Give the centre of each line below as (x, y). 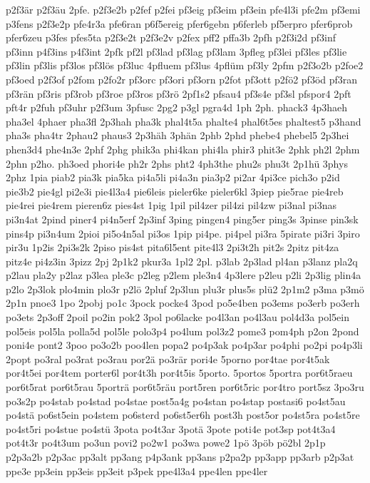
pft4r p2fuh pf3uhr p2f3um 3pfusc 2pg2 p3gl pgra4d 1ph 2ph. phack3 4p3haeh (177, 107)
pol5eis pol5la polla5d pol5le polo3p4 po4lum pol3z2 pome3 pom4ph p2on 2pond (183, 331)
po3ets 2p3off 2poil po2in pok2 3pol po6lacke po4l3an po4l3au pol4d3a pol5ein (178, 317)
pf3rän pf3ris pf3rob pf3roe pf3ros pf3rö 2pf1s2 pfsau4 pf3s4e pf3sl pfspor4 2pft (179, 93)
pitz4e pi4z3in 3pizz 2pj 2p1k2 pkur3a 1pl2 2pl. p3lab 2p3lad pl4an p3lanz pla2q (182, 261)
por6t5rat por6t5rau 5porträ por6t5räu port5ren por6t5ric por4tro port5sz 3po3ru (185, 387)
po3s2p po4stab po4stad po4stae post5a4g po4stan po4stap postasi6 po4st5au (176, 401)
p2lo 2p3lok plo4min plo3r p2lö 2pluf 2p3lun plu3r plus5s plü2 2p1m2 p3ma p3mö (185, 289)
